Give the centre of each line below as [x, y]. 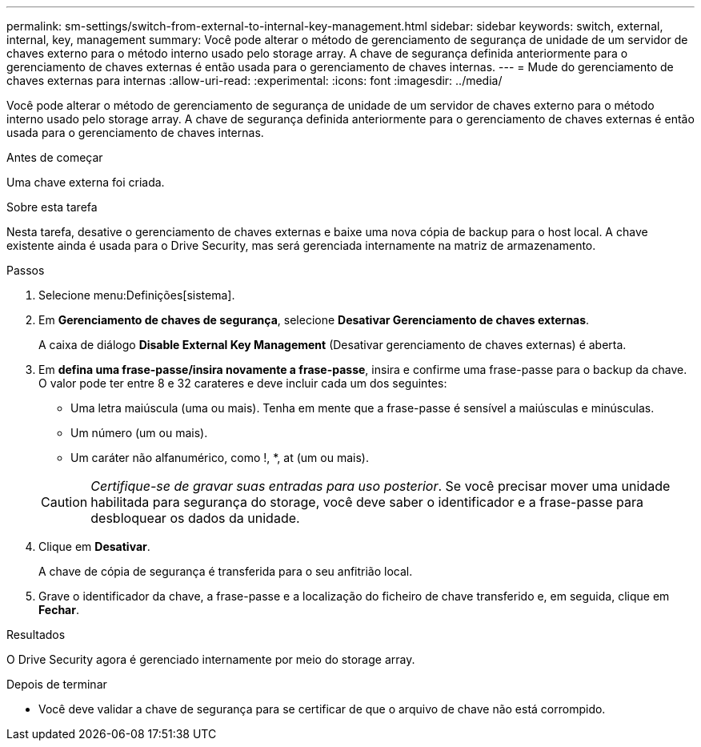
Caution [64, 502]
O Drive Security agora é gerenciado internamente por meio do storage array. [211, 659]
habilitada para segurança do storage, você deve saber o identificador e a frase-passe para [367, 502]
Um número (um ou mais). [139, 433]
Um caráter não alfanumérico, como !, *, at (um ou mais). [220, 458]
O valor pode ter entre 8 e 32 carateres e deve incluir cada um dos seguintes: [243, 383]
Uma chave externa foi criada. [86, 182]
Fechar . [59, 610]
